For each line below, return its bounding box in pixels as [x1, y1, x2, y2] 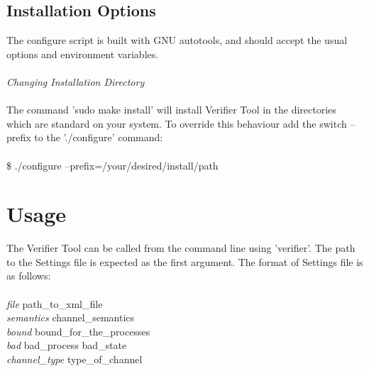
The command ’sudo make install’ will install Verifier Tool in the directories [6, 102, 336, 117]
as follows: [6, 268, 51, 283]
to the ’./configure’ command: [34, 130, 163, 145]
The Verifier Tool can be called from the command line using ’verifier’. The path [6, 240, 356, 255]
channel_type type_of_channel [6, 352, 143, 367]
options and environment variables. [6, 46, 159, 61]
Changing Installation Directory [6, 74, 145, 89]
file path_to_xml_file [6, 296, 103, 311]
